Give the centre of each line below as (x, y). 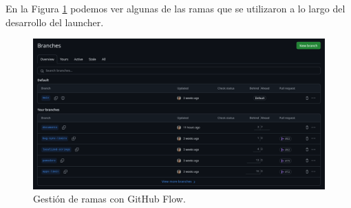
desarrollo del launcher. (55, 22)
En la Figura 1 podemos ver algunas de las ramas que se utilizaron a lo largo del (175, 8)
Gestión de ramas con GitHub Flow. (109, 199)
